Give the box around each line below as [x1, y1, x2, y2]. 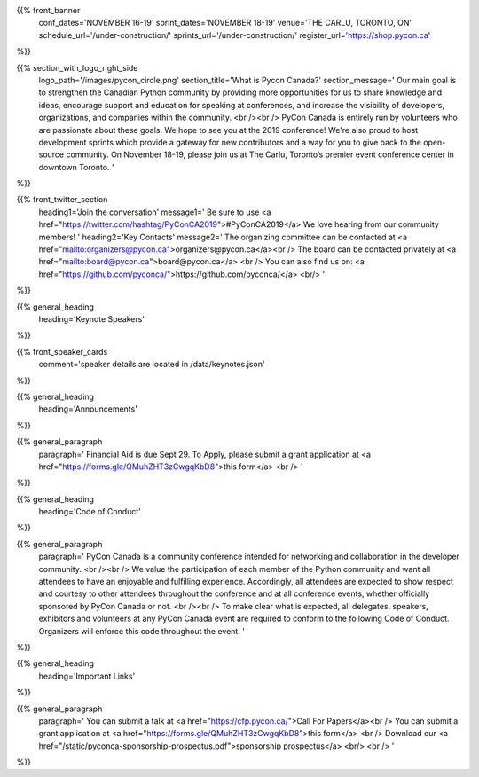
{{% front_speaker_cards [16, 346, 108, 357]
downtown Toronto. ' [38, 161, 114, 172]
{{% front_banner [16, 5, 81, 15]
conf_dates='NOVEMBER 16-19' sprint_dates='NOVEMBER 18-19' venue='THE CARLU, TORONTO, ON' [38, 18, 412, 28]
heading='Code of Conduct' [38, 506, 142, 517]
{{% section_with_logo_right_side [16, 62, 138, 73]
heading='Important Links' [38, 671, 136, 681]
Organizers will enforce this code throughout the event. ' [38, 625, 246, 636]
